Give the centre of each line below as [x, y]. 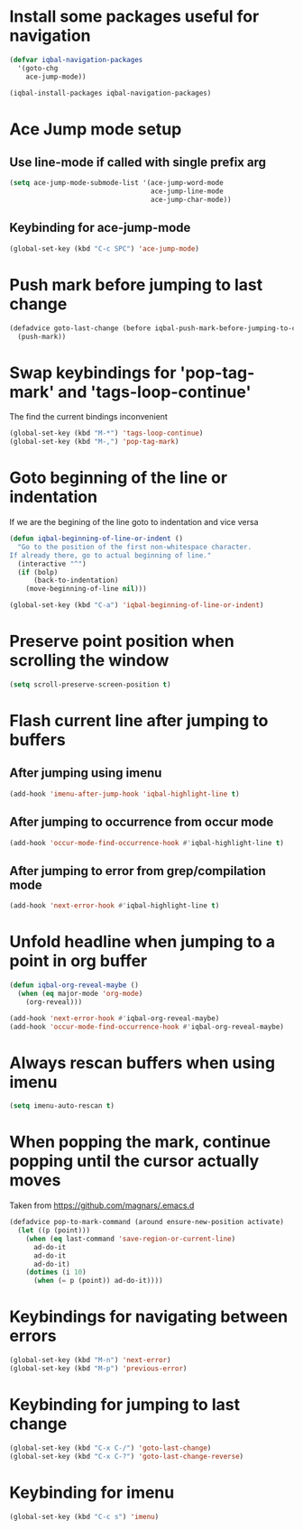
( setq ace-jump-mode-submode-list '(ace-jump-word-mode [116, 183]
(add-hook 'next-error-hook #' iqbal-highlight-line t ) [115, 906]
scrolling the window [89, 661]
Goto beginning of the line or [119, 478]
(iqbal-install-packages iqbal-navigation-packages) [110, 93]
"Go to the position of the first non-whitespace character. [135, 547]
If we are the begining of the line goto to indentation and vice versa [134, 522]
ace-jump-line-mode [187, 191]
